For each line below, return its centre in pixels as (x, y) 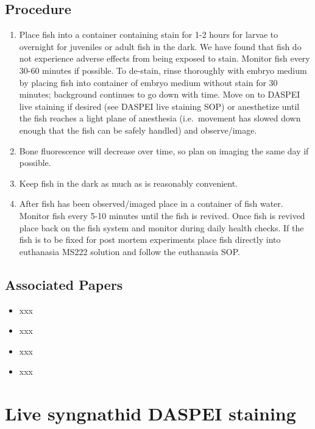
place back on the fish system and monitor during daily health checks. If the (161, 227)
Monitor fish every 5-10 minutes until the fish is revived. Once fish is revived (162, 215)
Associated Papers (64, 284)
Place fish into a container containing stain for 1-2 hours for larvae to (149, 34)
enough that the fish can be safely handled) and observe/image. (138, 130)
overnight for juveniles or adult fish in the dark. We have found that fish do (160, 46)
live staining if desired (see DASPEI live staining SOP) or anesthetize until (159, 106)
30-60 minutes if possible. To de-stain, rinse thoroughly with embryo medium (163, 70)
